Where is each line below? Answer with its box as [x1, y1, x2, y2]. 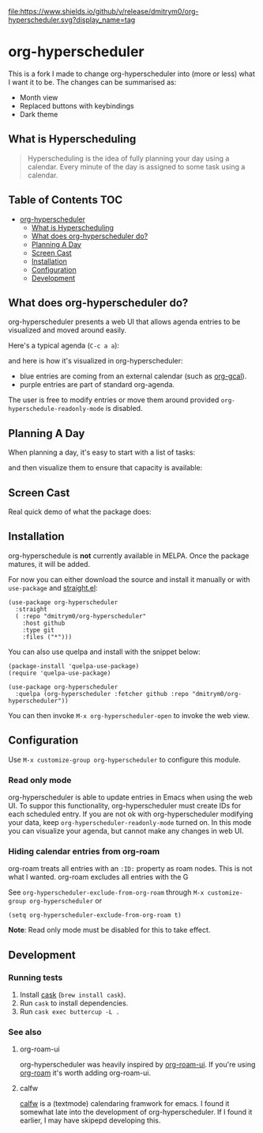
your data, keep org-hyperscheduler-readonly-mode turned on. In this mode [8, 817, 252, 827]
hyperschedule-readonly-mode [8, 405, 104, 413]
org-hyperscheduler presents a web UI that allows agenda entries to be [8, 317, 241, 327]
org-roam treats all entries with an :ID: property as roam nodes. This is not [8, 864, 253, 873]
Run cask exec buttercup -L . [19, 1006, 120, 1016]
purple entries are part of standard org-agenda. [19, 380, 175, 390]
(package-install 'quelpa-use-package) [8, 662, 140, 670]
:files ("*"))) [22, 633, 73, 641]
